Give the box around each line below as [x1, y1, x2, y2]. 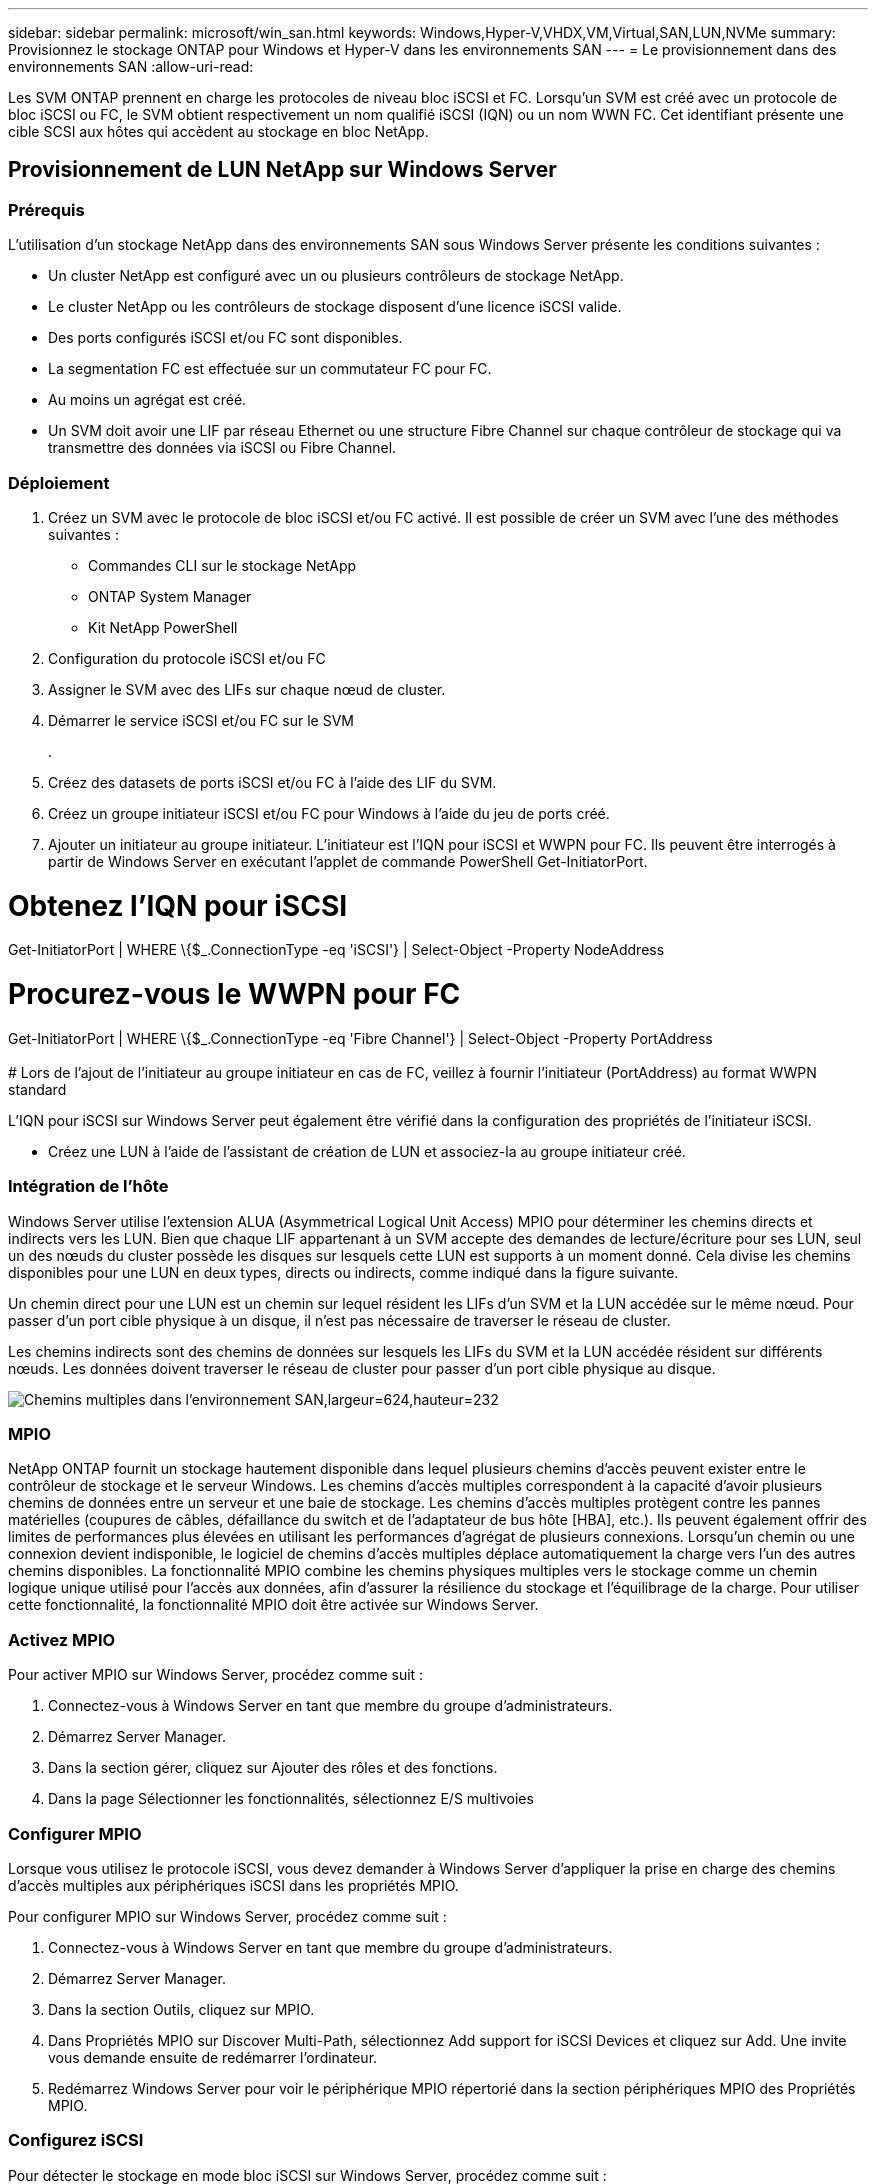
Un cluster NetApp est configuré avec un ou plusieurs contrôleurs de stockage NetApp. [48, 267, 624, 285]
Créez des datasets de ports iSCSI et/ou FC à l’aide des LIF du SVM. [48, 773, 497, 791]
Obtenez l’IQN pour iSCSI [8, 888, 348, 923]
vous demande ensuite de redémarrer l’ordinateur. [48, 2048, 378, 2066]
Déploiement [8, 472, 110, 493]
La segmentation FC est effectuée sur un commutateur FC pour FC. [48, 360, 492, 378]
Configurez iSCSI [8, 2130, 144, 2151]
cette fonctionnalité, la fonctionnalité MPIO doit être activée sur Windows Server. [8, 1596, 539, 1614]
